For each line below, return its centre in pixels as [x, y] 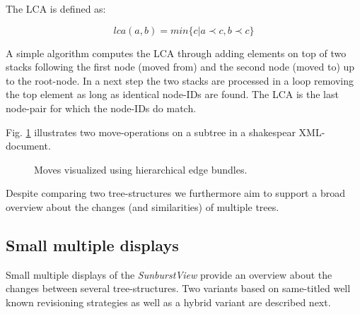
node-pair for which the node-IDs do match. [101, 108]
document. [28, 146]
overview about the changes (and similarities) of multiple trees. [143, 206]
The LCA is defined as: [56, 8]
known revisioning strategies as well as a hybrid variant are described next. [168, 302]
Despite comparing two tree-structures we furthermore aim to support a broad [175, 193]
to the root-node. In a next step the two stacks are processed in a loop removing [180, 80]
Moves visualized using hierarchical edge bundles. [141, 169]
